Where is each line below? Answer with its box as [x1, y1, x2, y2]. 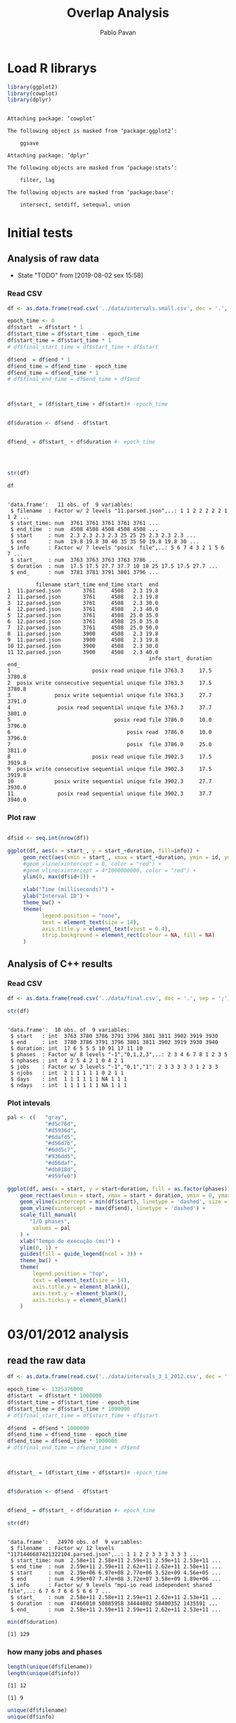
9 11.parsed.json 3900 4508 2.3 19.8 [7, 636, 159, 644]
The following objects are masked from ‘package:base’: [7, 189, 174, 196]
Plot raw [7, 812, 37, 822]
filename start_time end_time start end [35, 581, 159, 588]
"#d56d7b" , [44, 1140, 77, 1147]
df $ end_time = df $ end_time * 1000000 [7, 1438, 118, 1445]
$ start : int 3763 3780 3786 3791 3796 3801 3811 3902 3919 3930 [10, 1032, 218, 1039]
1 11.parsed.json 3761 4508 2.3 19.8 [7, 587, 159, 594]
